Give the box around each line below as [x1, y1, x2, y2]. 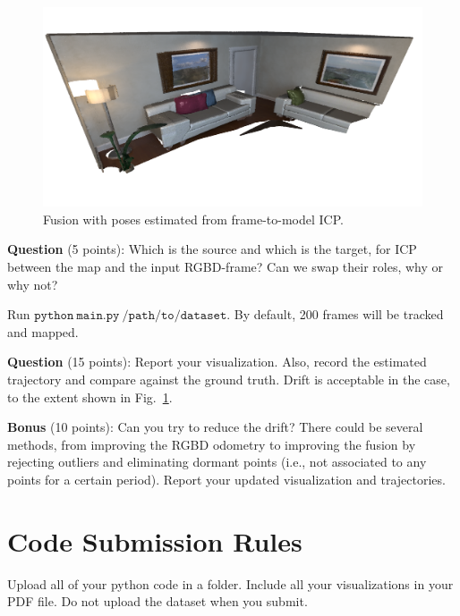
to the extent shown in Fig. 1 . [7, 387, 173, 406]
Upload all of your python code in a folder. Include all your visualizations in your [7, 574, 454, 593]
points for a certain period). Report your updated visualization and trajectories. [7, 469, 446, 488]
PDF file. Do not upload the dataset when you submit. [7, 592, 308, 611]
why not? [7, 274, 58, 293]
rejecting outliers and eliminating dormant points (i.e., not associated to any [7, 452, 427, 471]
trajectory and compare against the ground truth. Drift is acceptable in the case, [7, 369, 450, 388]
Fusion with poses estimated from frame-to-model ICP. [43, 209, 344, 228]
